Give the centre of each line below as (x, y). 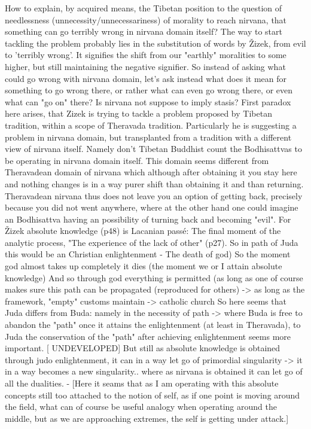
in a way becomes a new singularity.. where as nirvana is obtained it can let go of (154, 371)
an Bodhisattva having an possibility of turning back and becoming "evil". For (148, 219)
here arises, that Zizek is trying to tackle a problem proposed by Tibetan (138, 113)
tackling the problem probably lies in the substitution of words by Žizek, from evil (155, 43)
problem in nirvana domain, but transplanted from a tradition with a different (148, 137)
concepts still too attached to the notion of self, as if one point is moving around (153, 395)
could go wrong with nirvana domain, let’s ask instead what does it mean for (146, 78)
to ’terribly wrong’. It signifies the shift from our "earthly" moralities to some (146, 55)
